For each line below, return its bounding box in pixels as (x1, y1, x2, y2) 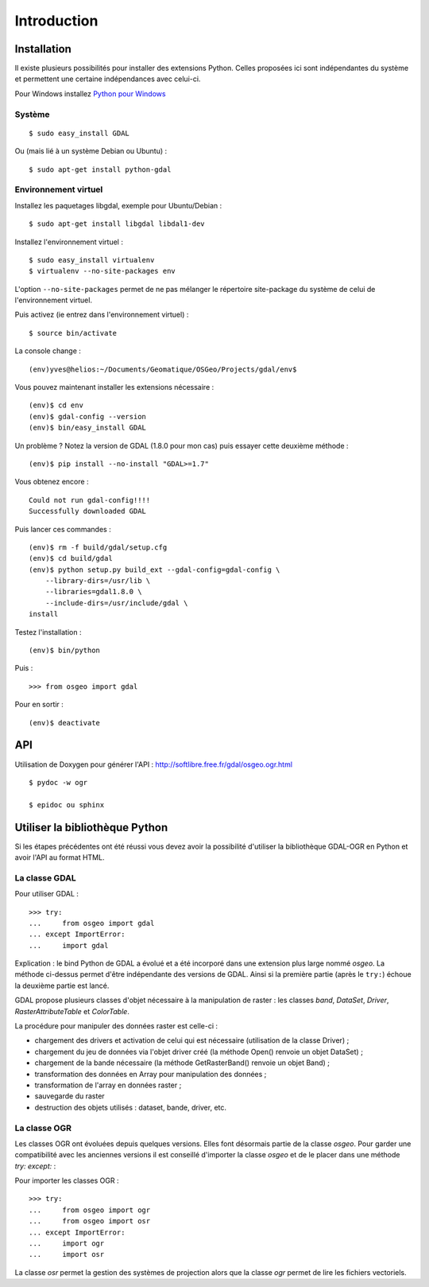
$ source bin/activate (29, 329, 118, 337)
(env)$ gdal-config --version (29, 412, 147, 421)
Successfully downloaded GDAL (29, 507, 147, 516)
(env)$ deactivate (29, 718, 101, 727)
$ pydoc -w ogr (29, 778, 88, 787)
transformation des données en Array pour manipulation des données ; (34, 1069, 267, 1079)
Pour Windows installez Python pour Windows (14, 88, 166, 99)
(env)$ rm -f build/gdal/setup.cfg (29, 542, 168, 552)
